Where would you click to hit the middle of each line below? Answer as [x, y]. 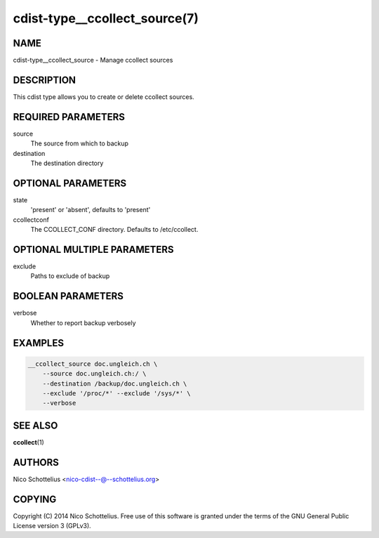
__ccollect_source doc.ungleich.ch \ [93, 364]
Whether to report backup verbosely [83, 322]
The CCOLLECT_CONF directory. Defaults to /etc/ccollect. [114, 230]
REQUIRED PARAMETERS [69, 117]
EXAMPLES [39, 343]
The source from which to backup [80, 143]
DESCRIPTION [45, 80]
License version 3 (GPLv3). [52, 525]
